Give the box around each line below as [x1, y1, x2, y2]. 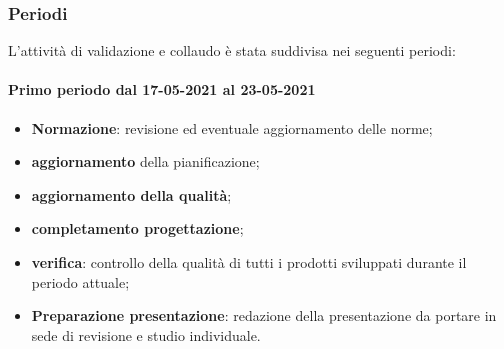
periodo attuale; [31, 271, 130, 292]
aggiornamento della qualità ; [31, 184, 232, 205]
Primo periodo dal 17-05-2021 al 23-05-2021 [8, 79, 316, 100]
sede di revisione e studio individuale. [31, 324, 261, 345]
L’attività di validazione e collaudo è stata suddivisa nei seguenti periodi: [8, 40, 456, 61]
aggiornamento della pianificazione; [31, 151, 260, 172]
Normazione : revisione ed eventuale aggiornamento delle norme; [31, 117, 433, 138]
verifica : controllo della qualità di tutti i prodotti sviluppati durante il [31, 251, 467, 272]
